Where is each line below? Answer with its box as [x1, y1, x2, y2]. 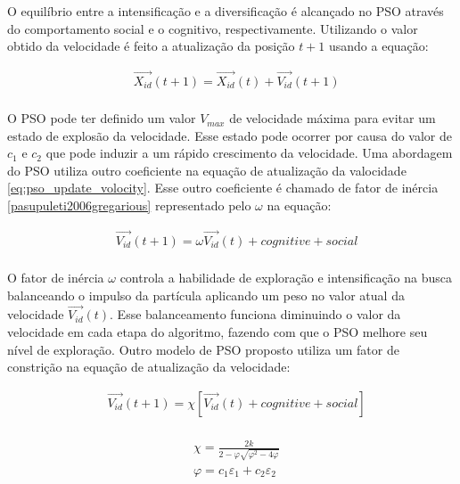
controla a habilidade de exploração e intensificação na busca [119, 267, 453, 286]
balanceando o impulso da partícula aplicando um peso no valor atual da [7, 285, 405, 304]
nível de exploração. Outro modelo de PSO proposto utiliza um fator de [7, 340, 399, 358]
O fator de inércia [7, 267, 104, 286]
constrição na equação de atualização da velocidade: [7, 357, 291, 376]
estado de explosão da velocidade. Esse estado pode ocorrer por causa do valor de [7, 126, 452, 144]
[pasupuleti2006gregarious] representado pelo [7, 196, 251, 215]
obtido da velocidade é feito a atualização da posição [7, 37, 295, 55]
